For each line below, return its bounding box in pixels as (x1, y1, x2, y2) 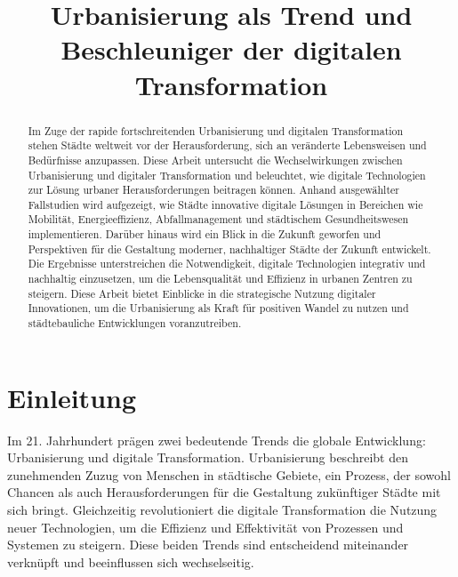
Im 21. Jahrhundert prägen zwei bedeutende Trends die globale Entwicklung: (7, 430, 426, 449)
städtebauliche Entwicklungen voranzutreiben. (28, 316, 242, 331)
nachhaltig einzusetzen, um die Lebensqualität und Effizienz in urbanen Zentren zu (28, 271, 413, 286)
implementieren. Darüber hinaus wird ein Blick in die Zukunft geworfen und (28, 227, 382, 242)
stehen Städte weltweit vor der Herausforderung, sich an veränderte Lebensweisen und (28, 138, 427, 153)
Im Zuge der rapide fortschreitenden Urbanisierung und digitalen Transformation (28, 123, 404, 138)
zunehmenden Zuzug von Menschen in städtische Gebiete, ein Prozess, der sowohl (7, 465, 451, 484)
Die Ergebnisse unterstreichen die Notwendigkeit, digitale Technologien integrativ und (28, 256, 426, 271)
